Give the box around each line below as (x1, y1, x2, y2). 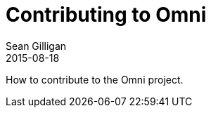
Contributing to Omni (6, 3, 207, 27)
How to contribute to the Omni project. (6, 73, 184, 86)
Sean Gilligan (6, 39, 67, 52)
